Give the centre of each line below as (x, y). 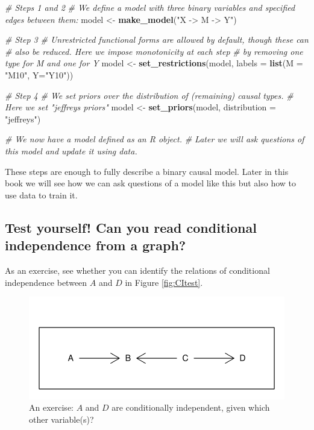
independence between (46, 282)
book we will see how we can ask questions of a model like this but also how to (150, 183)
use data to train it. (41, 194)
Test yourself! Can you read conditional (131, 227)
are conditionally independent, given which (191, 407)
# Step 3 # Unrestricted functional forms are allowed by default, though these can (157, 40)
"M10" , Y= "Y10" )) (39, 74)
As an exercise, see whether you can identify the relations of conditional (137, 270)
